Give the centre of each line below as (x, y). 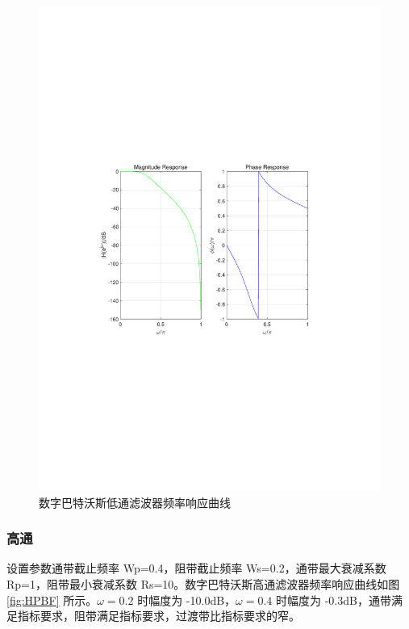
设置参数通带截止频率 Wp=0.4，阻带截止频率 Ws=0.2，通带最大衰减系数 (196, 568)
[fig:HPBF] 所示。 (52, 600)
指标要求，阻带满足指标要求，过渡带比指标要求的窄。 (159, 616)
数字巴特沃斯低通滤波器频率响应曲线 (135, 502)
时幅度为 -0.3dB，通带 (334, 600)
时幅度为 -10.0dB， (187, 600)
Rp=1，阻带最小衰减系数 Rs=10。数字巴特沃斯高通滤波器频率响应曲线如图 (203, 583)
